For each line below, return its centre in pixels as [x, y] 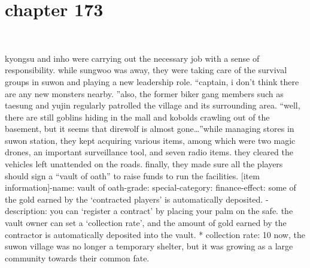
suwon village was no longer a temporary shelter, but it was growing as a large [149, 246]
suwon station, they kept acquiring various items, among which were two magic [150, 140]
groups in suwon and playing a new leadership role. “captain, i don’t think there [152, 81]
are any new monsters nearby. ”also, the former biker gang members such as [144, 93]
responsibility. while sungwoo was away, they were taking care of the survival [146, 70]
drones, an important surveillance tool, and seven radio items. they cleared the [149, 152]
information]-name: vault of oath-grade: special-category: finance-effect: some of [151, 187]
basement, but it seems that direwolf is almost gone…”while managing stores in [150, 129]
